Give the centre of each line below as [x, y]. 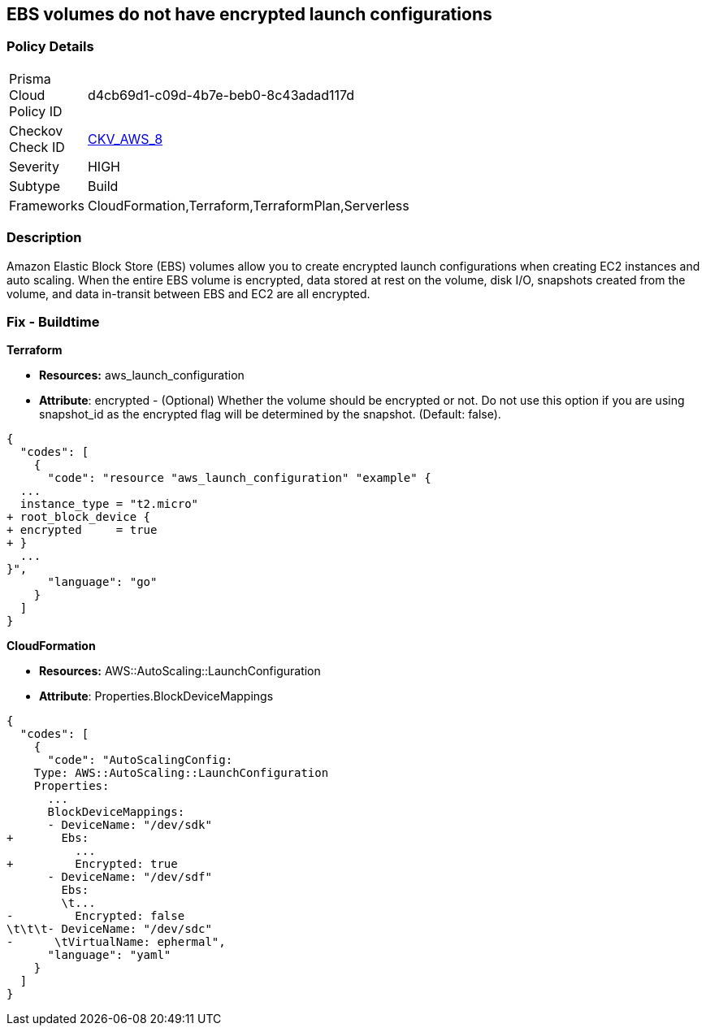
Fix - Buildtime [53, 321]
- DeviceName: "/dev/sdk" [130, 825]
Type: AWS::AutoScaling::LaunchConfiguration [181, 773]
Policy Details [50, 47]
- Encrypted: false [96, 916]
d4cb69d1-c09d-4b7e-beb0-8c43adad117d [221, 95]
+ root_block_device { [79, 517]
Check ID [37, 147]
